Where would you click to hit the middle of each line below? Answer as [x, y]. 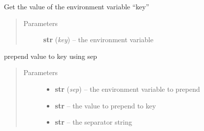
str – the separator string [94, 122]
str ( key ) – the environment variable [98, 39]
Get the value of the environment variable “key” [77, 6]
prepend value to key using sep [51, 56]
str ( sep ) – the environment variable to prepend [127, 89]
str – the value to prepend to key [105, 105]
